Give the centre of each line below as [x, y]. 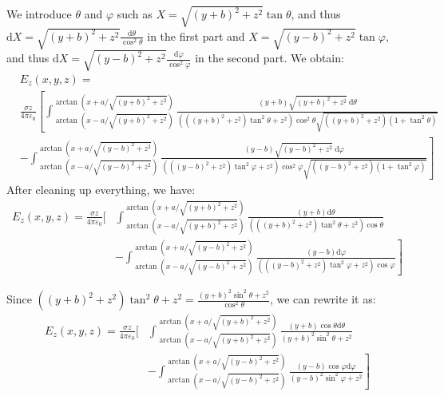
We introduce [39, 14]
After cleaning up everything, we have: [101, 189]
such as [135, 14]
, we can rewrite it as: [323, 299]
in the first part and [196, 36]
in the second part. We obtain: [270, 58]
